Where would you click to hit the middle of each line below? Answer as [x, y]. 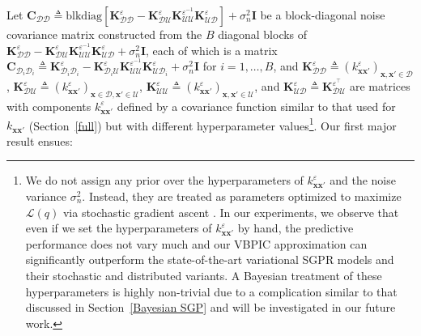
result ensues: [40, 140]
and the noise [363, 180]
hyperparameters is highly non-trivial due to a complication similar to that [211, 291]
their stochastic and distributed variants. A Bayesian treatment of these [204, 275]
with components [49, 106]
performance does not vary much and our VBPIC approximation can [196, 243]
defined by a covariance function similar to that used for [256, 106]
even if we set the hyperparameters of [119, 228]
